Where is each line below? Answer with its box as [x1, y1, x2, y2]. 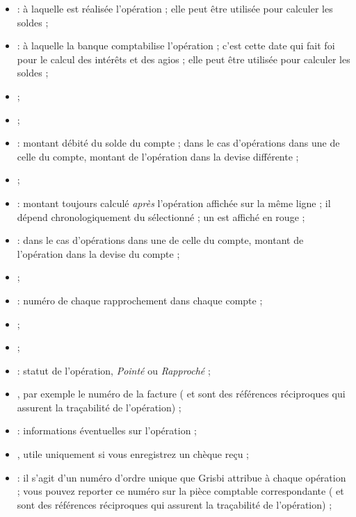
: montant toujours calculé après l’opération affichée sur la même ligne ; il [17, 195, 331, 210]
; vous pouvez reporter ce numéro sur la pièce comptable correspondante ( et [17, 484, 344, 498]
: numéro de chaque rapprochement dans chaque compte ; [17, 293, 263, 307]
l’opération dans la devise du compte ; [17, 246, 180, 261]
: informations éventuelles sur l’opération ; [17, 423, 197, 438]
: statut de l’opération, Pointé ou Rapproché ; [17, 363, 211, 377]
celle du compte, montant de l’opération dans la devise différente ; [17, 149, 299, 163]
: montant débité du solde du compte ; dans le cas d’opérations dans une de [17, 136, 340, 150]
